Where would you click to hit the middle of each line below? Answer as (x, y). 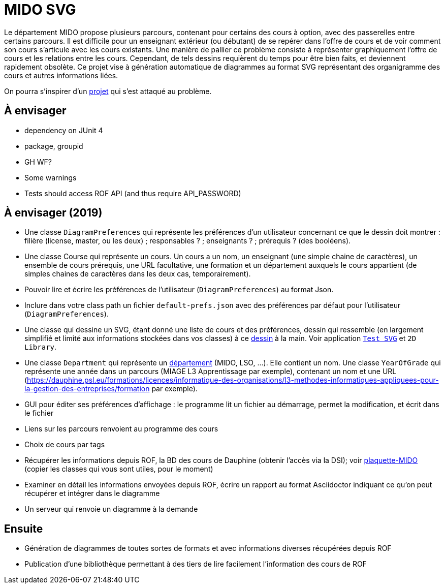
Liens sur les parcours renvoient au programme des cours (121, 429)
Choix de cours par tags (65, 445)
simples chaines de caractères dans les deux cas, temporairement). (138, 274)
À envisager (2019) (53, 213)
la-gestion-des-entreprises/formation (87, 389)
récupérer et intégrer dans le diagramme (92, 493)
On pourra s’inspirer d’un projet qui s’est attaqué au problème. (108, 91)
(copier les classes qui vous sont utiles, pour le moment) (119, 469)
